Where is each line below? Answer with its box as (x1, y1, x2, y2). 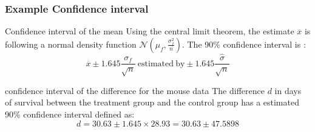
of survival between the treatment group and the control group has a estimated (5, 96, 299, 108)
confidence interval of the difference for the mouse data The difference (5, 84, 265, 96)
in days (274, 84, 302, 96)
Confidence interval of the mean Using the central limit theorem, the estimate (5, 25, 294, 37)
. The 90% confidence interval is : (181, 37, 306, 50)
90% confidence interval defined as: (5, 108, 135, 121)
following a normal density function (5, 37, 137, 50)
